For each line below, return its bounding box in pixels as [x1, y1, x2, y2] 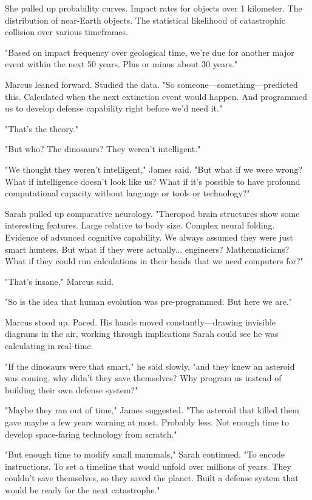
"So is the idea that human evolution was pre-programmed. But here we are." [5, 295, 292, 308]
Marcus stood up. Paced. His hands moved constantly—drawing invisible [5, 315, 276, 328]
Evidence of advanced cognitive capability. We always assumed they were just [5, 230, 293, 243]
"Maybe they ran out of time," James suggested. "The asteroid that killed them [5, 404, 299, 416]
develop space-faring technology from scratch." [5, 427, 177, 440]
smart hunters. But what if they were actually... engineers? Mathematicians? [5, 242, 290, 255]
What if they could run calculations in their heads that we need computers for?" [5, 255, 304, 267]
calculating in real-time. [5, 339, 93, 352]
